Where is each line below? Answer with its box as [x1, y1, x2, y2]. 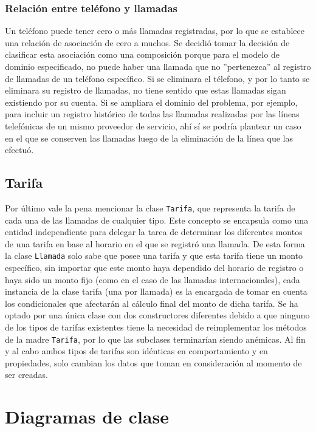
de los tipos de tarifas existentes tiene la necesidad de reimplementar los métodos [5, 321, 307, 334]
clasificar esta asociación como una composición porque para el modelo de [5, 48, 280, 61]
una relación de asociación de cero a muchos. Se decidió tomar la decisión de [5, 36, 290, 49]
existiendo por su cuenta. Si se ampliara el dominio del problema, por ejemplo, [5, 95, 298, 108]
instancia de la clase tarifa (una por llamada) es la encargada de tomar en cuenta [5, 285, 307, 298]
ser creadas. [5, 368, 48, 381]
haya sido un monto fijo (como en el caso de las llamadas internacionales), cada [5, 273, 300, 286]
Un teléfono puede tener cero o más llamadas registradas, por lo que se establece [5, 24, 304, 37]
